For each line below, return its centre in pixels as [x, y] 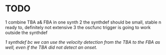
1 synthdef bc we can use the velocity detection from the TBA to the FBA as [83, 42]
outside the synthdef [26, 32]
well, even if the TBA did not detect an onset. [51, 47]
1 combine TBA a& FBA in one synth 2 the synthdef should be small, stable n [83, 22]
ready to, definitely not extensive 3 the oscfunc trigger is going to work [78, 27]
